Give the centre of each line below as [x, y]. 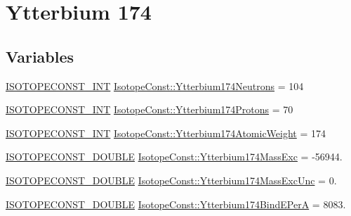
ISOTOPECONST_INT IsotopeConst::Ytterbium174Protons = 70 [150, 109]
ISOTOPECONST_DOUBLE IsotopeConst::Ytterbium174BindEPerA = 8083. [176, 204]
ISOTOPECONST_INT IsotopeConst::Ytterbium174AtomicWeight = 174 [166, 133]
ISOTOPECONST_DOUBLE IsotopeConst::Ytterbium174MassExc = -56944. [174, 157]
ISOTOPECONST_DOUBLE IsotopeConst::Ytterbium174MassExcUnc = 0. [171, 180]
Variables [40, 56]
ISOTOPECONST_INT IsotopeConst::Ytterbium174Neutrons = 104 [155, 85]
